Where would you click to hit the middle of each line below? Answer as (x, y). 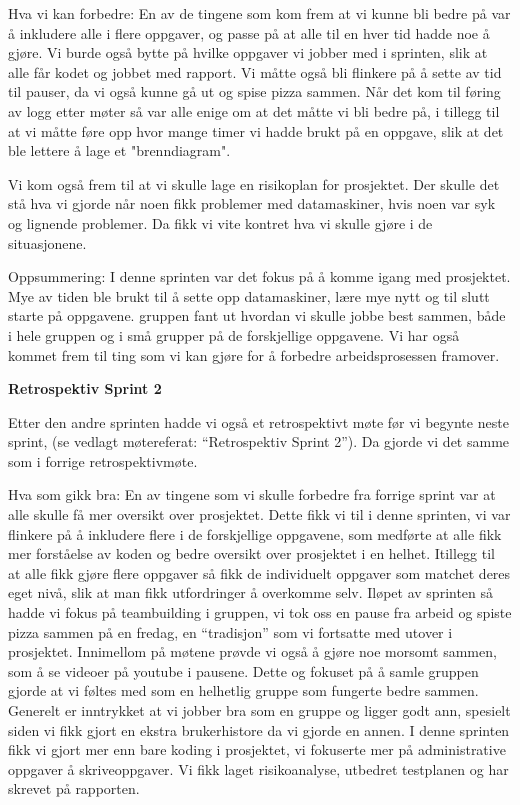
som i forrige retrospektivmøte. (103, 460)
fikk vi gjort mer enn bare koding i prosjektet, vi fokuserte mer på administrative (257, 749)
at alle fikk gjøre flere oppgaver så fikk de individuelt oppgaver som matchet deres (259, 572)
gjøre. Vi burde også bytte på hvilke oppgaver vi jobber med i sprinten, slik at (248, 52)
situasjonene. (47, 242)
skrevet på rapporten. (74, 788)
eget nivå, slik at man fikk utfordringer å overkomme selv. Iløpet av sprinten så (251, 592)
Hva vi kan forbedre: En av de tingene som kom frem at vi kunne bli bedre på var (259, 13)
